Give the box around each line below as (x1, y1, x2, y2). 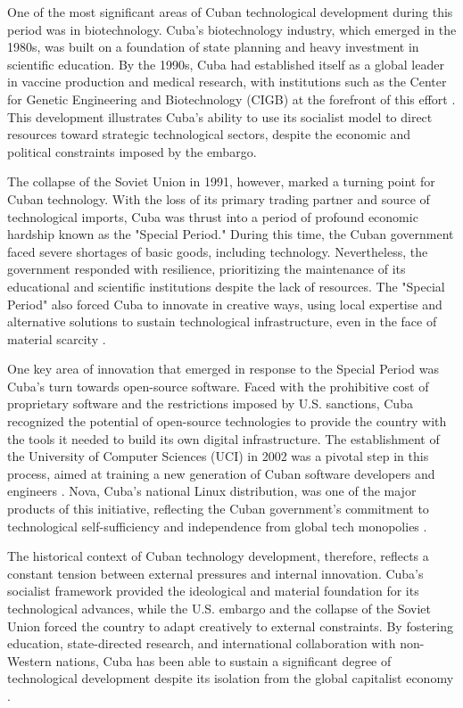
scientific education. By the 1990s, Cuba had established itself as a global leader (7, 54, 444, 73)
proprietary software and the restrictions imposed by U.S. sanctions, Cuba (7, 394, 413, 413)
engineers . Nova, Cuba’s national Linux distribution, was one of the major (7, 482, 417, 500)
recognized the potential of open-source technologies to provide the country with (7, 412, 447, 431)
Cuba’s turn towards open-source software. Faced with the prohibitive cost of (7, 376, 429, 395)
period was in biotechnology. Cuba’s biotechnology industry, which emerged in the (7, 20, 457, 38)
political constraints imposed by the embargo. (7, 142, 257, 161)
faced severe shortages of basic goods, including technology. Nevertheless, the (7, 242, 428, 260)
